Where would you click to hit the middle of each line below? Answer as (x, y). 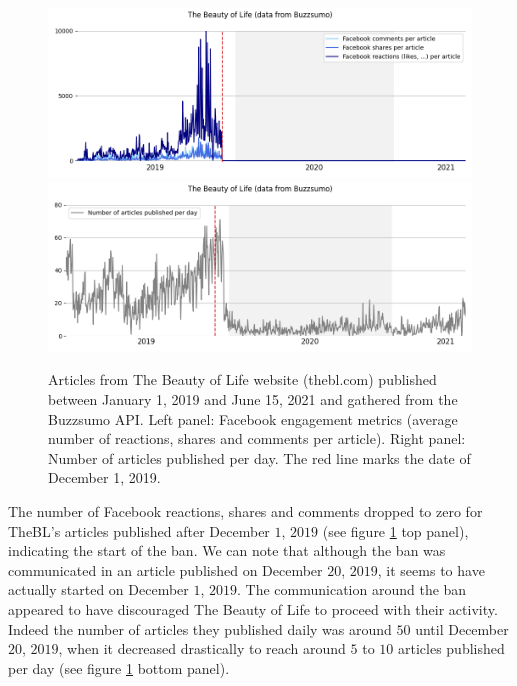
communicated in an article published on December (165, 569)
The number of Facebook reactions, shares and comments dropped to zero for (245, 510)
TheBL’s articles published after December (139, 530)
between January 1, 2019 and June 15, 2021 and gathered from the (253, 398)
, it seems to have (431, 569)
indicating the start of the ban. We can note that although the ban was (227, 550)
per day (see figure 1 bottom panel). (119, 667)
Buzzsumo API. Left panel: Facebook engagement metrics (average (253, 418)
